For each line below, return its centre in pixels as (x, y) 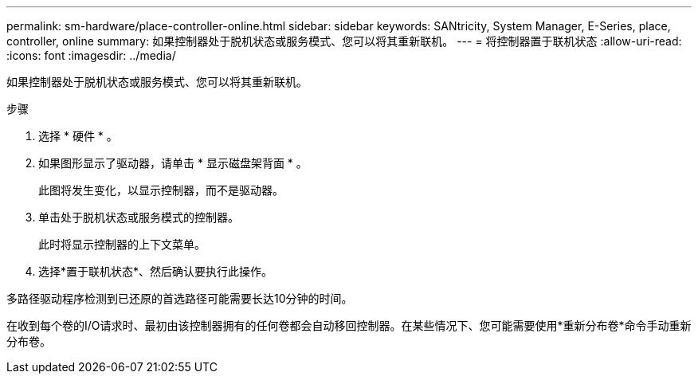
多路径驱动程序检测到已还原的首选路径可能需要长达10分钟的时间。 (180, 298)
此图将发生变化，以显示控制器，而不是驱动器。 (161, 190)
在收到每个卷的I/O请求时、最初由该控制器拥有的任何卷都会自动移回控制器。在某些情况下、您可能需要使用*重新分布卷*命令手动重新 (349, 325)
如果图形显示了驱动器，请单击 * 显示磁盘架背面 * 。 (173, 163)
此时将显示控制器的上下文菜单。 (122, 244)
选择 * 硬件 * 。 (78, 136)
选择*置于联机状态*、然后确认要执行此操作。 (156, 271)
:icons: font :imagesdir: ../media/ (91, 55)
